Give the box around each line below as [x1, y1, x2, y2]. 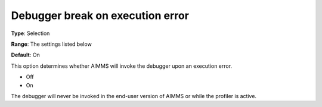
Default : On [11, 51, 40, 59]
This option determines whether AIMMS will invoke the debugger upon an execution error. [11, 62, 233, 70]
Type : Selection [11, 30, 50, 37]
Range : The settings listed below [11, 40, 92, 48]
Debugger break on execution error [11, 9, 189, 22]
